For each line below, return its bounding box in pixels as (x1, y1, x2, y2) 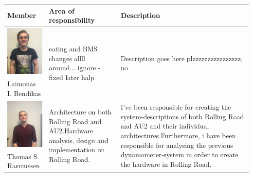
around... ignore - (49, 63, 101, 73)
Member (7, 10, 36, 20)
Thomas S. (7, 151, 39, 161)
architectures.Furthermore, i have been (121, 130, 236, 141)
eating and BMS (49, 43, 98, 53)
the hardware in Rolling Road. (121, 159, 212, 169)
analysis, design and (49, 135, 108, 145)
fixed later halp (49, 72, 94, 82)
